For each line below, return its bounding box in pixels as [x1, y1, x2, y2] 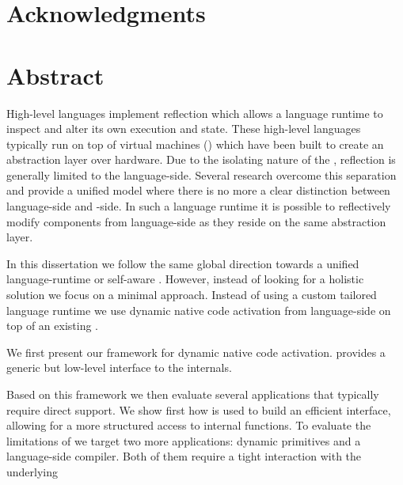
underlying [6, 463, 59, 479]
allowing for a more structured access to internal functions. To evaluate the [6, 417, 371, 434]
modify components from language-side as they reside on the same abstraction [6, 213, 386, 229]
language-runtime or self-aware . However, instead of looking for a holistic [6, 271, 364, 287]
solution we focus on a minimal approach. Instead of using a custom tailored [6, 286, 377, 303]
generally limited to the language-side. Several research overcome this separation [6, 166, 397, 183]
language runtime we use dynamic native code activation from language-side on [6, 301, 391, 318]
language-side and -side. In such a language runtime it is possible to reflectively [6, 198, 391, 214]
